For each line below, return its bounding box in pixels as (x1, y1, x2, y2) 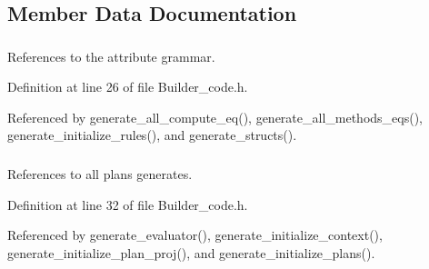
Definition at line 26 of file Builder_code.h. (7, 77, 248, 96)
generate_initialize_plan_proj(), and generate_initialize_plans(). (7, 243, 375, 262)
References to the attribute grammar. (7, 46, 215, 65)
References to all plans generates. (7, 164, 193, 183)
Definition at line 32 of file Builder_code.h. (7, 194, 248, 214)
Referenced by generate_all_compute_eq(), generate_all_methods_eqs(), (7, 107, 424, 126)
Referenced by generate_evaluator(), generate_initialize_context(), (7, 225, 383, 244)
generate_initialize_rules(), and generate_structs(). (7, 125, 297, 144)
